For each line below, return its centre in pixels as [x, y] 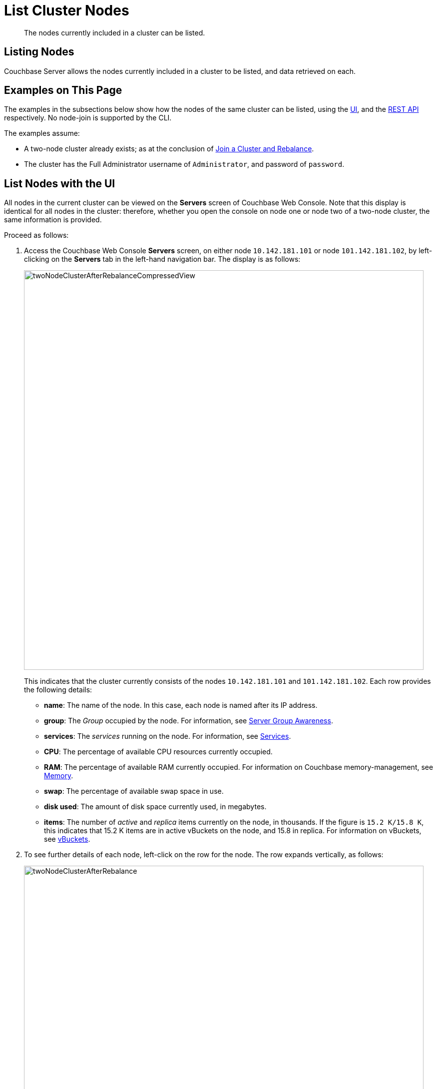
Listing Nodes [39, 52]
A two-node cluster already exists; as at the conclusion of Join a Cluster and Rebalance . [169, 149]
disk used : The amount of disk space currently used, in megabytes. [155, 807]
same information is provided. [53, 220]
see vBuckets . [67, 839]
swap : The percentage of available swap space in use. [134, 791]
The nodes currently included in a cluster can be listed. [115, 32]
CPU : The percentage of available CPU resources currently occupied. [158, 752]
